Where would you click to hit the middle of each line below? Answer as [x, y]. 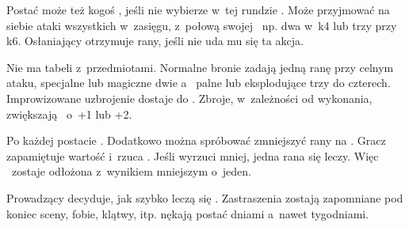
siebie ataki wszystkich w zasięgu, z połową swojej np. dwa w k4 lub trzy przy [202, 25]
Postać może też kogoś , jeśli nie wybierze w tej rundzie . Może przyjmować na [198, 9]
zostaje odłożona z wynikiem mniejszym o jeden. [131, 171]
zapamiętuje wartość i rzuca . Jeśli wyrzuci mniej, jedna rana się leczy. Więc [193, 155]
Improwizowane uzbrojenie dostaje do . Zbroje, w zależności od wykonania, [189, 98]
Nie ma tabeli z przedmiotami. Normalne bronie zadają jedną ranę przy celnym [200, 67]
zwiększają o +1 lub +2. [69, 114]
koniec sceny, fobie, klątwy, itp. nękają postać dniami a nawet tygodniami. [188, 213]
